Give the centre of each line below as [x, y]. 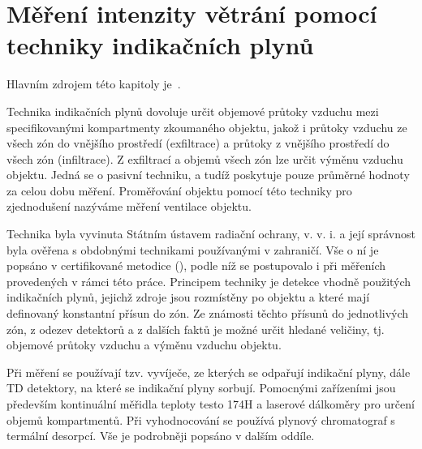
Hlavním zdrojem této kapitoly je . [94, 84]
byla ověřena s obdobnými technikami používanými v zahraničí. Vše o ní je [193, 249]
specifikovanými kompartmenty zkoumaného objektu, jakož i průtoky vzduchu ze [207, 127]
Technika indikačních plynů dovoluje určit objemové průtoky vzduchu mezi [193, 111]
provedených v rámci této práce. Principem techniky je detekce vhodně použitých [209, 281]
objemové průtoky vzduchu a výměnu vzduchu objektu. [144, 345]
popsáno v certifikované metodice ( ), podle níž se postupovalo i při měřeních [196, 265]
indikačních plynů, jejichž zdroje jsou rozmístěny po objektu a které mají [188, 297]
